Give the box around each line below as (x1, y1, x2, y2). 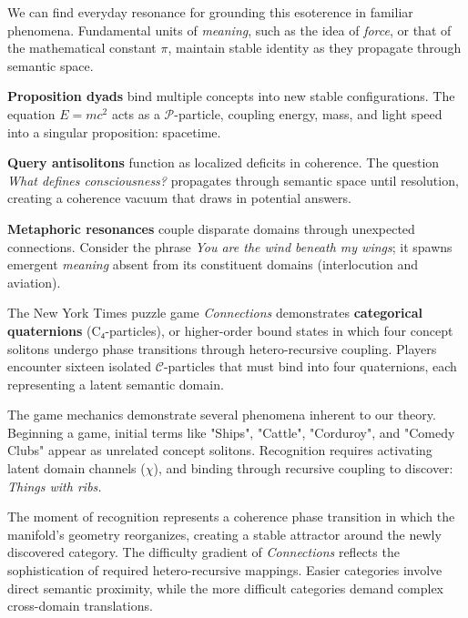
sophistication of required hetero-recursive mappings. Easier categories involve (7, 561, 443, 580)
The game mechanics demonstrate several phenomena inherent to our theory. (7, 405, 436, 424)
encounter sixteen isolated (7, 357, 152, 376)
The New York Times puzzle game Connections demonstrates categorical (7, 303, 422, 322)
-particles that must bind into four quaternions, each (163, 357, 457, 376)
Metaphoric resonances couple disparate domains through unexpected (7, 218, 415, 238)
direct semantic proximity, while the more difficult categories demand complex (7, 578, 443, 597)
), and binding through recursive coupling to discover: (153, 459, 453, 478)
